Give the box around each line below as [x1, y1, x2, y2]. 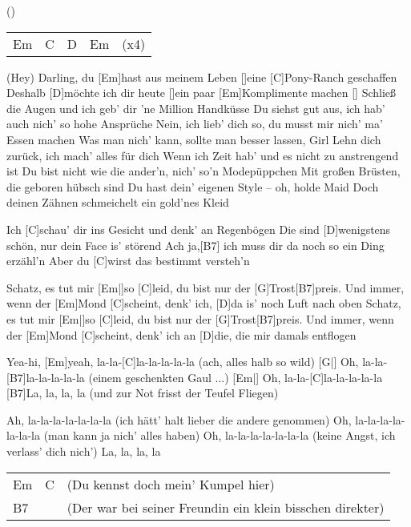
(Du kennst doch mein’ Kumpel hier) [66, 474, 275, 493]
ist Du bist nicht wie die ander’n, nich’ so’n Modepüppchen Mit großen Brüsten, [6, 163, 401, 179]
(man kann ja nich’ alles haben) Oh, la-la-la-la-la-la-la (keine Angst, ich [43, 427, 396, 444]
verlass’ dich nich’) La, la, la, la [6, 443, 161, 460]
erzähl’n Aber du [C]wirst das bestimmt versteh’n [6, 252, 250, 269]
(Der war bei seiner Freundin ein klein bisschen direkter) [66, 497, 385, 517]
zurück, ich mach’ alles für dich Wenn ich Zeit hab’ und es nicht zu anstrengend [6, 147, 399, 163]
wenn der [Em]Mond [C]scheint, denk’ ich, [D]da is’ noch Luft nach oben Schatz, [6, 295, 401, 312]
